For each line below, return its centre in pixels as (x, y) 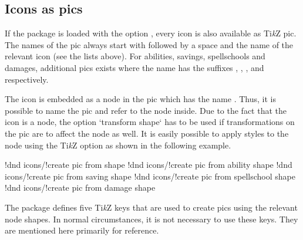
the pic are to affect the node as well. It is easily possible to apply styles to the (147, 133)
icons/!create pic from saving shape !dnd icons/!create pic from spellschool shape (150, 176)
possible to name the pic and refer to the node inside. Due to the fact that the (146, 110)
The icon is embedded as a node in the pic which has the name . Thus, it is (140, 99)
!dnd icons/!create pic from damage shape (80, 187)
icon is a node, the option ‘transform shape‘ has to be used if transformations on (150, 122)
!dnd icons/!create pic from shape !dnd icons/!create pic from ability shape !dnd (149, 165)
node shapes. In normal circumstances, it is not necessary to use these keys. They (151, 219)
